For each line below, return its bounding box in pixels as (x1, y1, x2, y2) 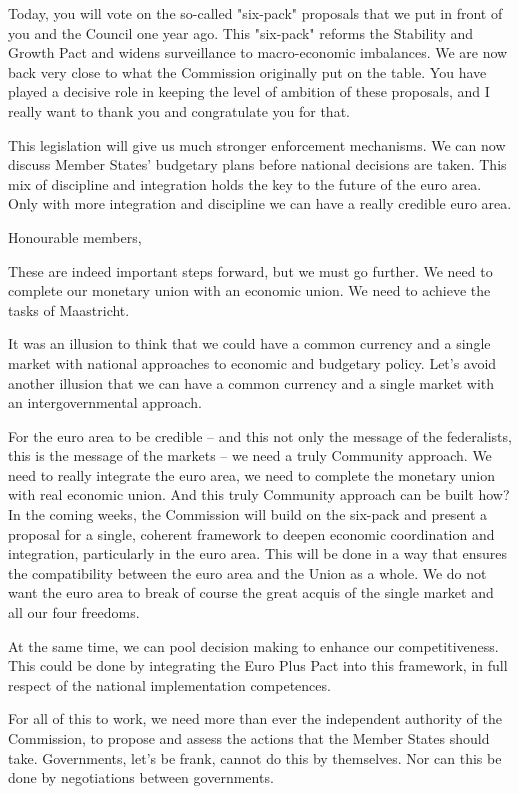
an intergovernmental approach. (8, 392, 202, 413)
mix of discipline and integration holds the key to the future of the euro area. (8, 173, 482, 194)
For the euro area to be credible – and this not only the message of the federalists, (8, 425, 512, 446)
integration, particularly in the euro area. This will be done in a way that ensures (8, 543, 508, 564)
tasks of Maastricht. (8, 299, 130, 320)
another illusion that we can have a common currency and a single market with (8, 372, 495, 393)
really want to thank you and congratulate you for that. (8, 100, 350, 121)
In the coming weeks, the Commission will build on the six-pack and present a (8, 504, 488, 525)
